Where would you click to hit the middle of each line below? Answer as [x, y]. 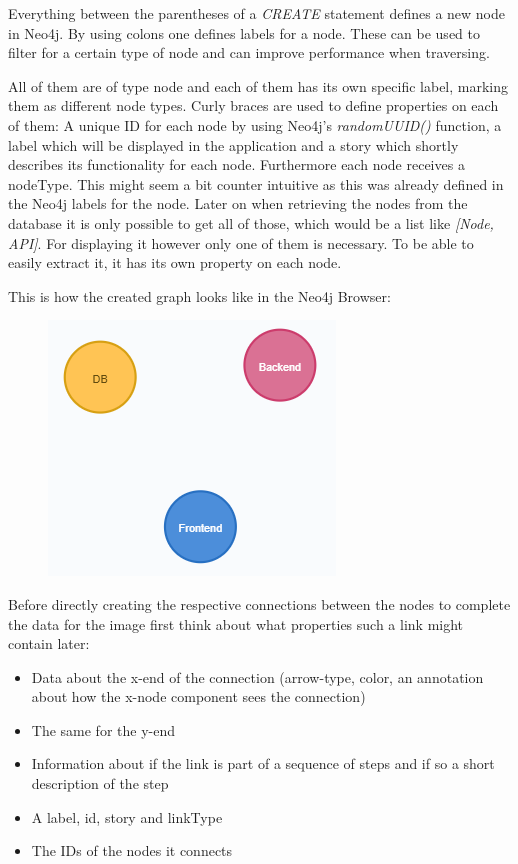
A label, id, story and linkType [127, 816]
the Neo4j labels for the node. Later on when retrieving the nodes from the [238, 203]
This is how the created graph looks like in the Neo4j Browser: [199, 295]
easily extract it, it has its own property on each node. [175, 262]
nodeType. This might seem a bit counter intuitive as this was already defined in [256, 183]
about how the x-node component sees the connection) [198, 696]
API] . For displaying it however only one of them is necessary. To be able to [241, 242]
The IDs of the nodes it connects [132, 850]
